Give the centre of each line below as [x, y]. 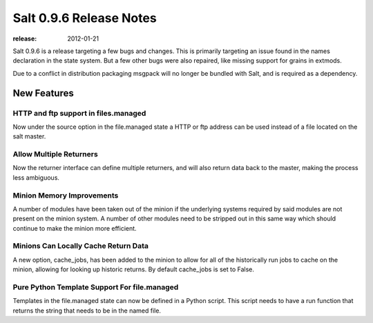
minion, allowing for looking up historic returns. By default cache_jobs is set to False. [134, 269]
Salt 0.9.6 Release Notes [85, 18]
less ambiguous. [36, 177]
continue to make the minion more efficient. [75, 228]
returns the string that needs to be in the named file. [87, 311]
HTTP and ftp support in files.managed [79, 113]
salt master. [29, 136]
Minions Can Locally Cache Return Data [80, 246]
